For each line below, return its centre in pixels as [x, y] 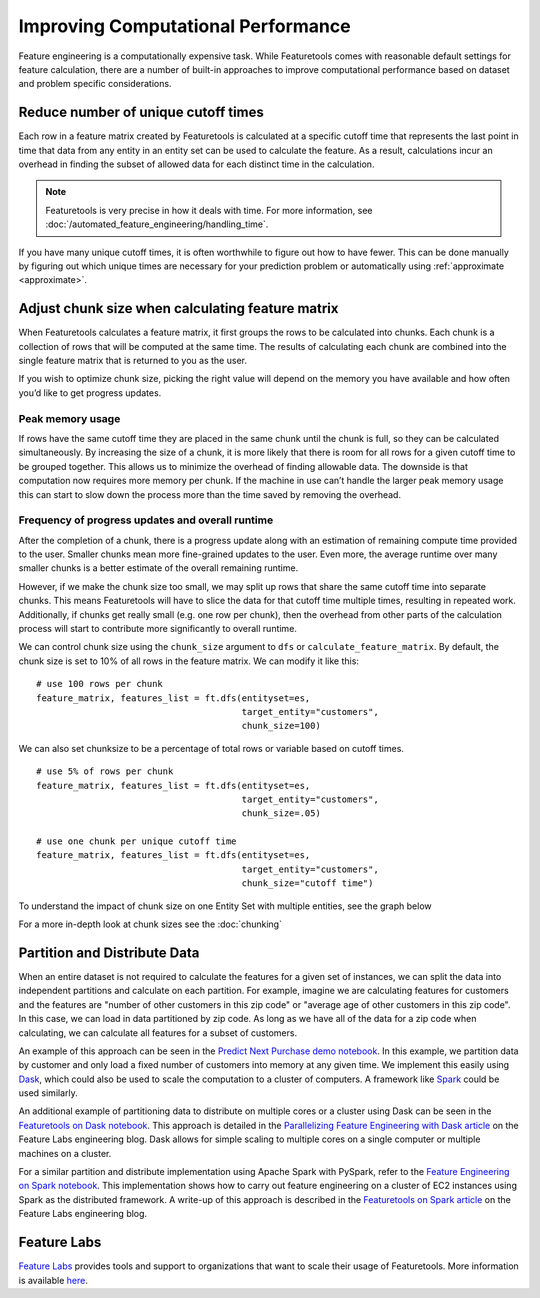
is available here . [53, 1280]
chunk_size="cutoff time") [307, 883]
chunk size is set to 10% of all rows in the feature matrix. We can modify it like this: [189, 661]
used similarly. [48, 1093]
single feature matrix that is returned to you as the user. [132, 361]
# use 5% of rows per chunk [105, 771]
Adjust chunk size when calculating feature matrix [178, 308]
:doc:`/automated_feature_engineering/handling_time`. [157, 224]
